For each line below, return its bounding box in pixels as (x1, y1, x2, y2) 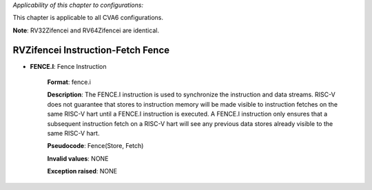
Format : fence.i (47, 78, 91, 86)
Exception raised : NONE (47, 167, 117, 176)
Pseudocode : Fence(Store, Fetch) (47, 142, 144, 150)
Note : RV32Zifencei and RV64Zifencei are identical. (12, 26, 160, 34)
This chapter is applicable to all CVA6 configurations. (12, 14, 163, 22)
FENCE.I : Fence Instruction (30, 62, 107, 70)
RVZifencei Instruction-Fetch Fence (12, 44, 170, 56)
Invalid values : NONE (47, 154, 109, 162)
